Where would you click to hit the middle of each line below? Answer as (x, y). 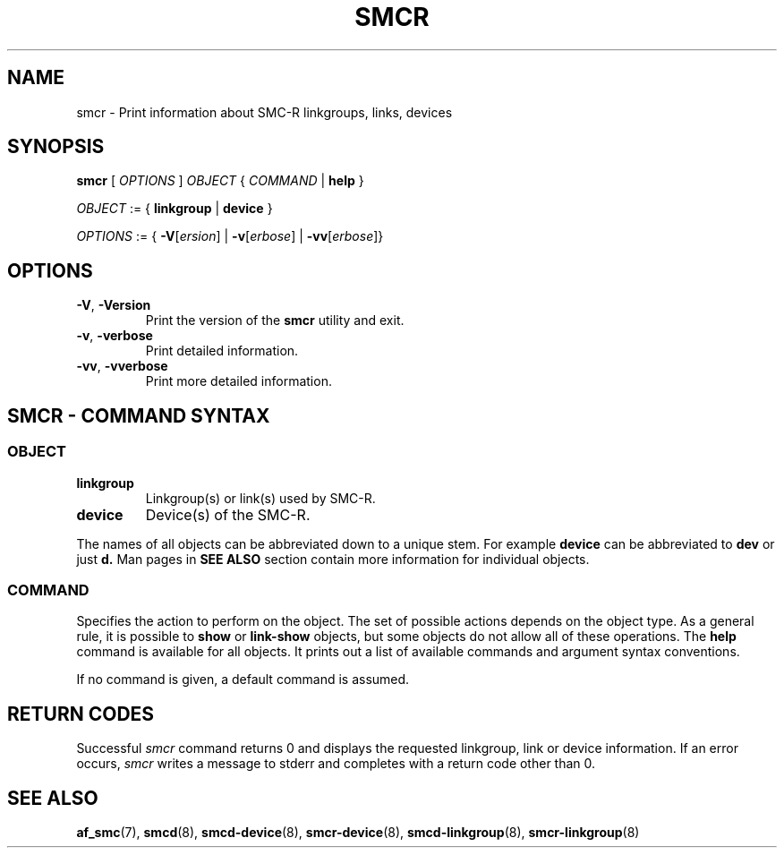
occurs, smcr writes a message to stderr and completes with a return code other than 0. (336, 764)
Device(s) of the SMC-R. (228, 514)
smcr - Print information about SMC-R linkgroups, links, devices (264, 112)
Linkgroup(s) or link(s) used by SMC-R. (260, 498)
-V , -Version (114, 305)
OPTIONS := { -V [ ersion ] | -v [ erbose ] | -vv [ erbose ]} (230, 236)
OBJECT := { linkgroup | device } (175, 209)
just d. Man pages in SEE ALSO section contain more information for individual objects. (333, 559)
